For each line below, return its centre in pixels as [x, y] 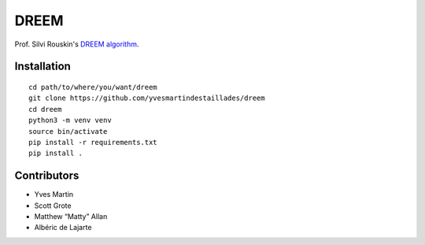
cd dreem [45, 109]
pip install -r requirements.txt [93, 142]
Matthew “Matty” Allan [71, 216]
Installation [42, 67]
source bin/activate [68, 131]
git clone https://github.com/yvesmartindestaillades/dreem [147, 98]
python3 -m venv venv [70, 121]
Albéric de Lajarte [63, 228]
